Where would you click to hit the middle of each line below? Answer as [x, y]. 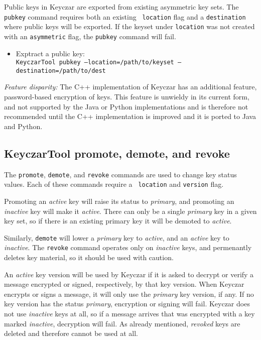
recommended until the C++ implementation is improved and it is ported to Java [130, 116]
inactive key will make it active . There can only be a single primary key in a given [130, 211]
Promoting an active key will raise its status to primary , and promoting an [119, 201]
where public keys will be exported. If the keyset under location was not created [129, 26]
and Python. [23, 126]
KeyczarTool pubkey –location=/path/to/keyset [95, 63]
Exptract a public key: [50, 53]
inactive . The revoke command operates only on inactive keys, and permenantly [128, 247]
